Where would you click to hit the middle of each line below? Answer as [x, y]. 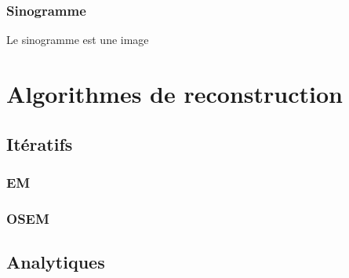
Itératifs [40, 143]
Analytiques [56, 262]
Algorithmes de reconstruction [174, 93]
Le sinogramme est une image [78, 40]
